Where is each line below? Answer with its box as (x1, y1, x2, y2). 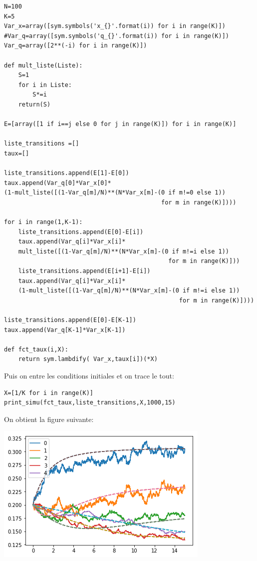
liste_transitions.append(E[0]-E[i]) (18, 228, 144, 235)
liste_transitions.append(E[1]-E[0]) (4, 169, 129, 177)
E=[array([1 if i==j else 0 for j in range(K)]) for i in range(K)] (4, 120, 237, 128)
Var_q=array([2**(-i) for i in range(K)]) (4, 42, 147, 49)
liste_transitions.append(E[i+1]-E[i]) (18, 267, 151, 275)
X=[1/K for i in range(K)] (4, 389, 93, 396)
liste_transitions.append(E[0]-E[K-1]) (4, 316, 136, 323)
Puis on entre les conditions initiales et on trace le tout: (4, 370, 174, 380)
